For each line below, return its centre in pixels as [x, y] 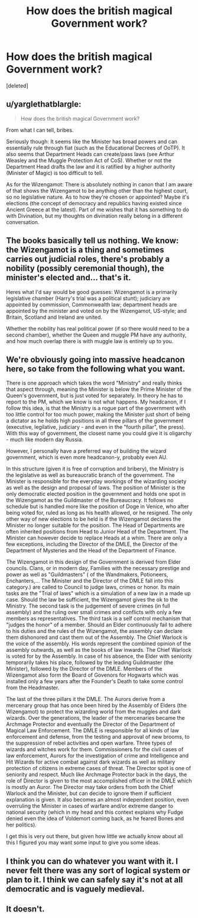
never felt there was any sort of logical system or [98, 870]
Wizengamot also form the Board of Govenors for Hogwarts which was [92, 675]
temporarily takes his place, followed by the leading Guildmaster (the [90, 662]
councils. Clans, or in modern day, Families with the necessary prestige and [98, 568]
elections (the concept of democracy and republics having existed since [94, 203]
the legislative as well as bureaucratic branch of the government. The [91, 475]
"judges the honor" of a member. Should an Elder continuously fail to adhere [99, 625]
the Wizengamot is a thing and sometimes [85, 250]
